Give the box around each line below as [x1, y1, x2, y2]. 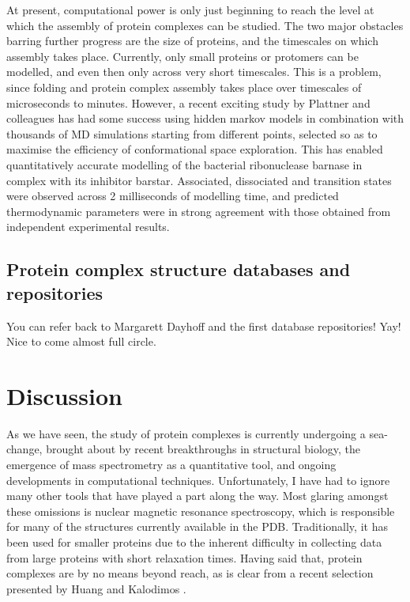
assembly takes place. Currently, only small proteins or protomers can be [6, 47, 359, 64]
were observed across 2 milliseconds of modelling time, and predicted [6, 187, 339, 204]
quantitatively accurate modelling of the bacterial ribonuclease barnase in [6, 156, 363, 172]
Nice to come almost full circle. [6, 333, 156, 350]
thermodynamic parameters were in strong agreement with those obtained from [6, 203, 391, 219]
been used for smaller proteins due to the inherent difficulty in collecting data [6, 533, 382, 550]
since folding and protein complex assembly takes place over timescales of [6, 78, 362, 95]
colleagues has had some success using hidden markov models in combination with [6, 110, 404, 127]
